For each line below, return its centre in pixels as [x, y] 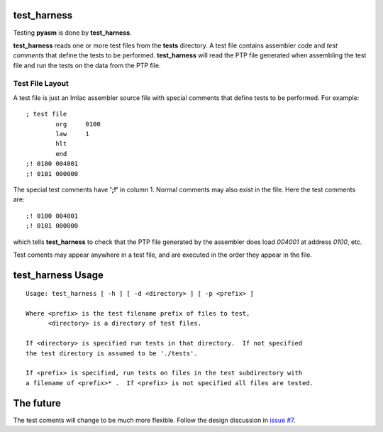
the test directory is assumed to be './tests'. [112, 353]
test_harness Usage [59, 275]
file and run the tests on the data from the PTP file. [87, 65]
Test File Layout [41, 84]
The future [37, 403]
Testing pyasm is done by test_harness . [72, 33]
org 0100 [78, 124]
